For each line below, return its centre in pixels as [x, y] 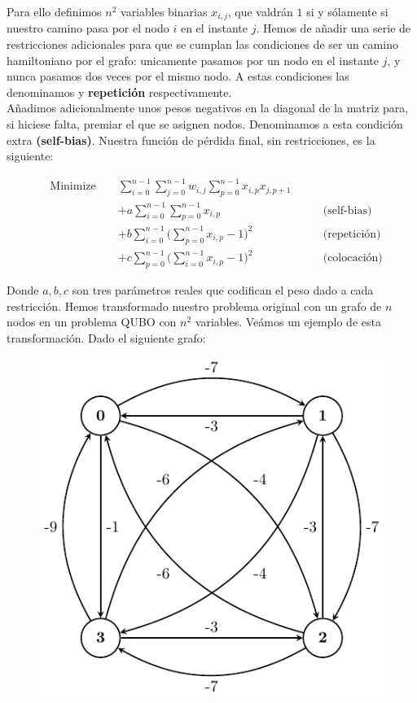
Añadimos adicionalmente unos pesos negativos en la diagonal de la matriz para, [208, 108]
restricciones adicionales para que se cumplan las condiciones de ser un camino [202, 44]
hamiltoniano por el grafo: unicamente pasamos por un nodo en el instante [193, 60]
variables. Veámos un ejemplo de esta [288, 322]
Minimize [73, 187]
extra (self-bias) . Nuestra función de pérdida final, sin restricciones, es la [191, 140]
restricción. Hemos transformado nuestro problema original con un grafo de [194, 306]
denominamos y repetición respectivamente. [119, 92]
